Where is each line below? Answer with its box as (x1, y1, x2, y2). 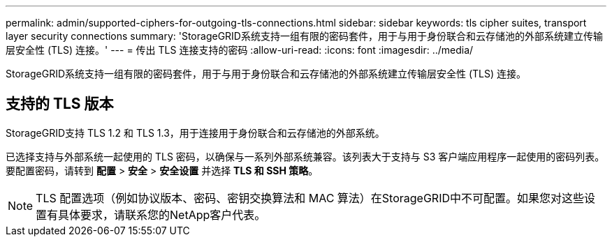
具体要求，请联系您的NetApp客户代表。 (58, 207, 266, 222)
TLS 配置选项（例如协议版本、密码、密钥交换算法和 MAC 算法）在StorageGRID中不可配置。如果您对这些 (36, 190, 585, 205)
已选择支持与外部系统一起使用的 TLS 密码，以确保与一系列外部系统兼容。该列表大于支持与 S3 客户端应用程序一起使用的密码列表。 (6, 150, 605, 162)
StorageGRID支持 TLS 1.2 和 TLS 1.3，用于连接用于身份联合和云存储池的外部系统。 (6, 126, 385, 139)
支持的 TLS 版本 (6, 95, 114, 113)
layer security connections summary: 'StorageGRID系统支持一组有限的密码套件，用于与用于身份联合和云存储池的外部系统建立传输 (6, 30, 603, 42)
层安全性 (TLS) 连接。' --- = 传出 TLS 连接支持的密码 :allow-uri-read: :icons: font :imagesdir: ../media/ (6, 44, 474, 56)
